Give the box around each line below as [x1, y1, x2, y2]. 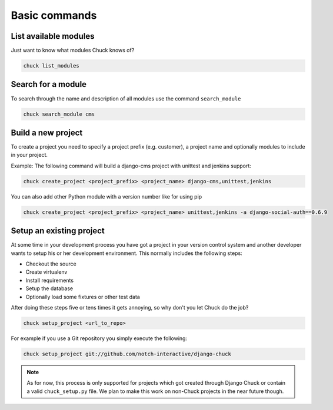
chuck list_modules [23, 62, 79, 69]
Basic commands [11, 9, 97, 22]
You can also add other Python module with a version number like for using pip [11, 193, 202, 200]
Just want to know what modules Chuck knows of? [11, 47, 135, 54]
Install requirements [25, 277, 74, 284]
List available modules [11, 31, 95, 41]
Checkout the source [25, 260, 76, 267]
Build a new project [11, 127, 83, 137]
